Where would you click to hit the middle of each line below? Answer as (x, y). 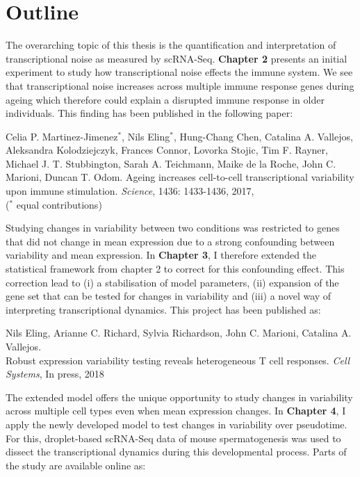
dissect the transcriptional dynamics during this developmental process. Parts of (176, 452)
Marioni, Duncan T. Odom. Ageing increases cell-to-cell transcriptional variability (180, 177)
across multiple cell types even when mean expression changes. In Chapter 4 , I (176, 411)
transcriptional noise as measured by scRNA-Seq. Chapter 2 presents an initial (177, 58)
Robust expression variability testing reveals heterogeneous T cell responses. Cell (178, 360)
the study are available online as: (76, 465)
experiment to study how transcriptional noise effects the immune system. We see (179, 72)
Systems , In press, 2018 (55, 374)
